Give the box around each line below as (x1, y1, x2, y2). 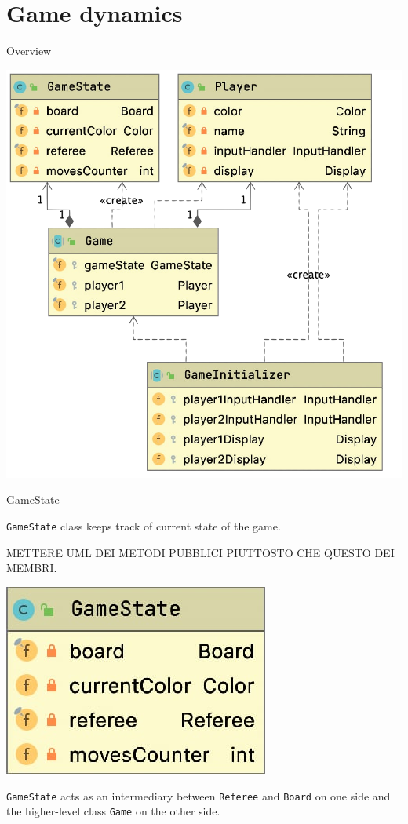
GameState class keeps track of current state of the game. (6, 518, 281, 534)
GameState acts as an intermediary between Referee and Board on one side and (6, 787, 391, 804)
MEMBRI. (6, 560, 57, 576)
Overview (6, 42, 52, 59)
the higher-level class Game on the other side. (6, 803, 220, 819)
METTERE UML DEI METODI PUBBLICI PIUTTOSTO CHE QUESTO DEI (6, 544, 395, 560)
